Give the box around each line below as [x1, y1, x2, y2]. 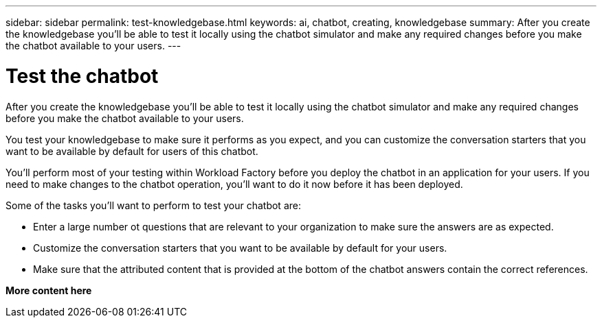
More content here [5, 284, 92, 296]
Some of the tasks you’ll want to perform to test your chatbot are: [5, 199, 301, 211]
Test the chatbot [5, 64, 159, 88]
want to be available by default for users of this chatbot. [5, 145, 258, 157]
